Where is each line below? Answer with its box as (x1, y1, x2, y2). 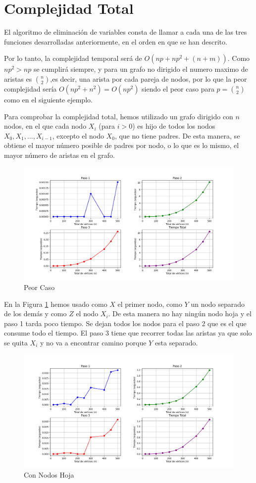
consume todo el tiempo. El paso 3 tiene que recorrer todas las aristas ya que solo (4, 328, 252, 338)
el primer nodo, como (117, 298, 182, 309)
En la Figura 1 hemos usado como (4, 298, 107, 309)
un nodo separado (191, 298, 245, 309)
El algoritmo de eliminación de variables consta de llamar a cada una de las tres (4, 27, 247, 37)
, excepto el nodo (52, 130, 104, 141)
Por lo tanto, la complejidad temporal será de (4, 53, 142, 63)
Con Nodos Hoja (24, 470, 74, 480)
